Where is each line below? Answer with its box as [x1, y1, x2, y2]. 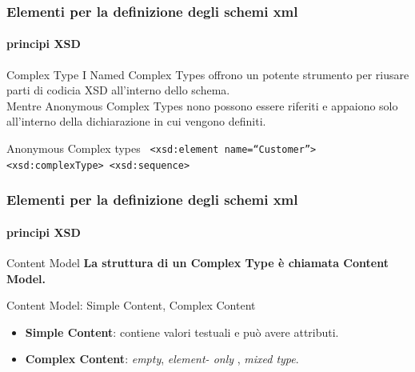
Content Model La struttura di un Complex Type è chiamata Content [6, 254, 389, 270]
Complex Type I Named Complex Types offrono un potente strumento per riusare [6, 66, 409, 82]
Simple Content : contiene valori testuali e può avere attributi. [25, 323, 339, 340]
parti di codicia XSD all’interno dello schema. [6, 82, 230, 98]
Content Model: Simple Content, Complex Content [6, 297, 256, 314]
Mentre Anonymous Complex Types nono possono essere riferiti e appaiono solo [6, 97, 398, 114]
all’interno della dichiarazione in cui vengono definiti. [6, 113, 266, 130]
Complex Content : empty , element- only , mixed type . [25, 350, 299, 367]
